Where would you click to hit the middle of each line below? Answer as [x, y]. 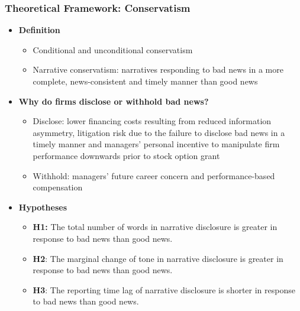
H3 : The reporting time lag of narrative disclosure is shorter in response [164, 289]
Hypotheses [43, 207]
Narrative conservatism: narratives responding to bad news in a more [158, 69]
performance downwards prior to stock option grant [126, 155]
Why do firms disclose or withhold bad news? [114, 101]
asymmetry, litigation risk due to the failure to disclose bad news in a [159, 132]
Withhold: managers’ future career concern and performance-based [154, 175]
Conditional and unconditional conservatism [113, 49]
